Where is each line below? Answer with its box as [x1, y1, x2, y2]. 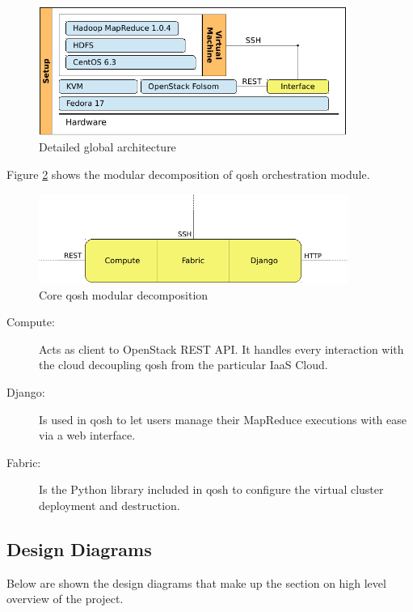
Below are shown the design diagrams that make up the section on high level [6, 574, 386, 591]
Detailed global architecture [39, 138, 176, 155]
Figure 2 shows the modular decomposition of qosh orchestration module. [6, 166, 370, 183]
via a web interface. [39, 427, 136, 444]
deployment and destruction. [39, 496, 180, 513]
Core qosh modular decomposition [39, 286, 209, 303]
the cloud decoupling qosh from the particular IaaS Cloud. [39, 356, 328, 373]
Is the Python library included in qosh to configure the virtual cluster [39, 481, 384, 498]
